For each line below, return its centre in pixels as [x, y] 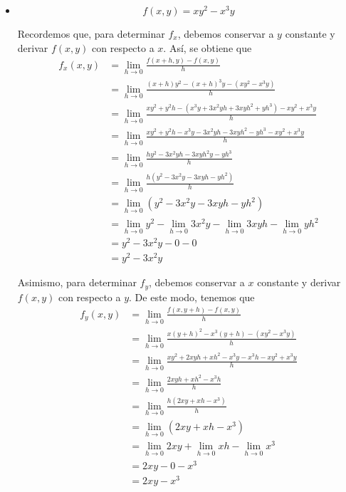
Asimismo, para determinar [77, 282]
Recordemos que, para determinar [91, 33]
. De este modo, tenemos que [192, 297]
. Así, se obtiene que [208, 47]
